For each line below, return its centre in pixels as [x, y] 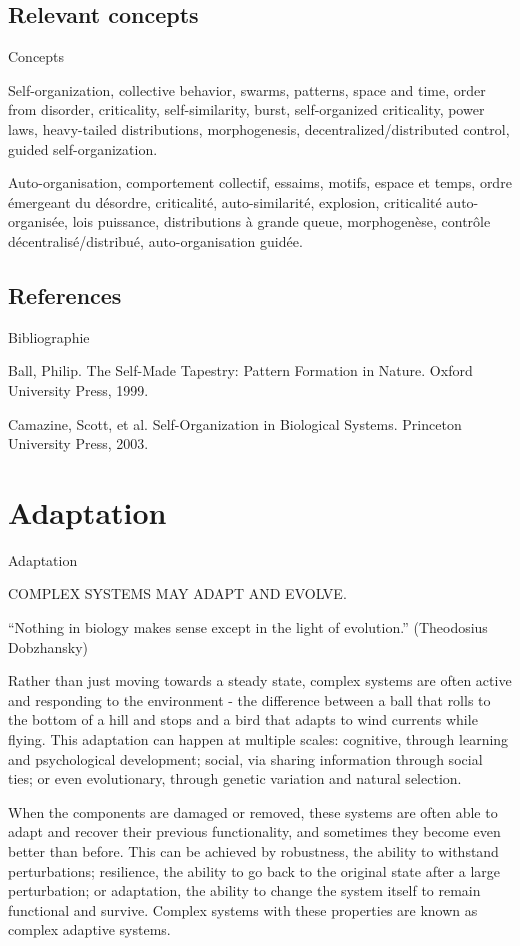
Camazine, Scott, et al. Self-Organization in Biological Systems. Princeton [235, 423]
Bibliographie [49, 336]
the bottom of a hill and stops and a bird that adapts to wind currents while [243, 719]
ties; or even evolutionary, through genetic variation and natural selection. [235, 778]
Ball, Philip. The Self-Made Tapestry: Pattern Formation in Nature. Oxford [240, 370]
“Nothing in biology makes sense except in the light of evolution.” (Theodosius [248, 627]
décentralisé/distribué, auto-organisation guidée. [155, 240]
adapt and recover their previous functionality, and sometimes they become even [254, 831]
